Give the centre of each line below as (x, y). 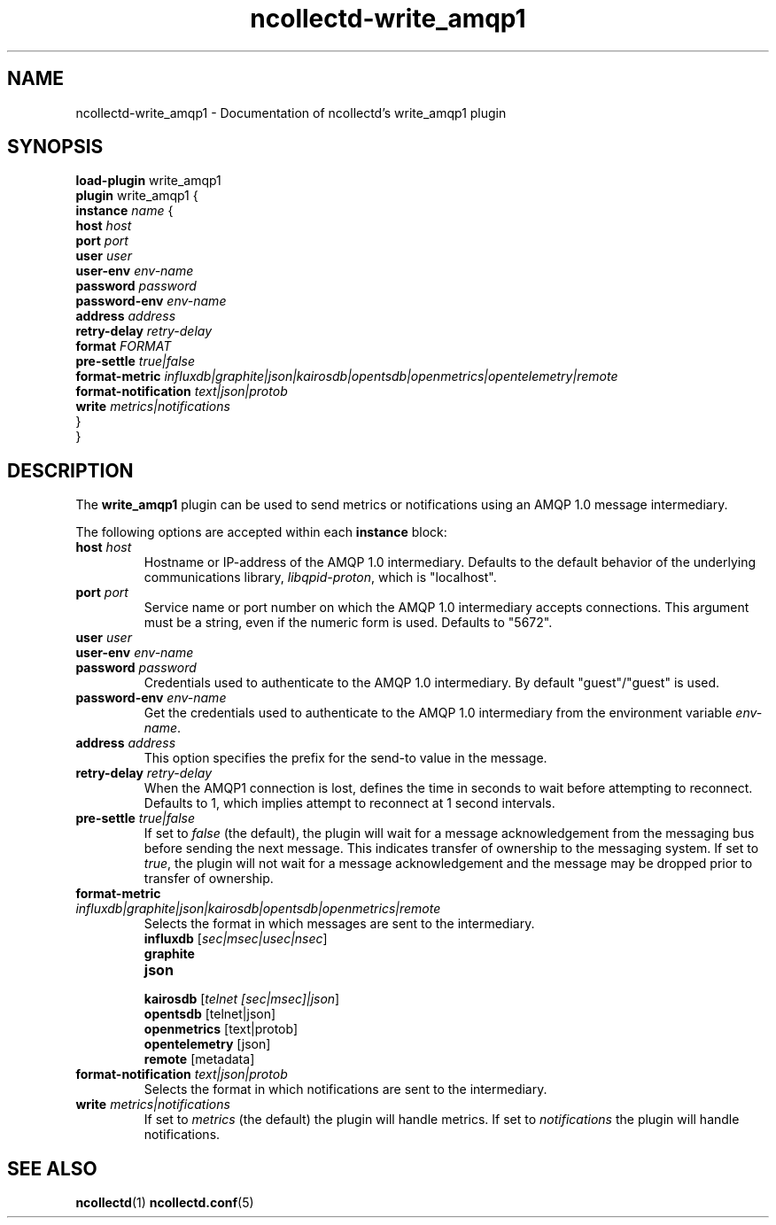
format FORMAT (124, 346)
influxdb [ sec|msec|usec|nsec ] (236, 939)
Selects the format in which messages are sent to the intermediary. (339, 924)
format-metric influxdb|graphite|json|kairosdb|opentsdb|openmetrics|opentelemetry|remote (347, 376)
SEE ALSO (52, 1168)
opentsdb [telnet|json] (210, 1014)
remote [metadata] (199, 1059)
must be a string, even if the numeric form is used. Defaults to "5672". (348, 623)
